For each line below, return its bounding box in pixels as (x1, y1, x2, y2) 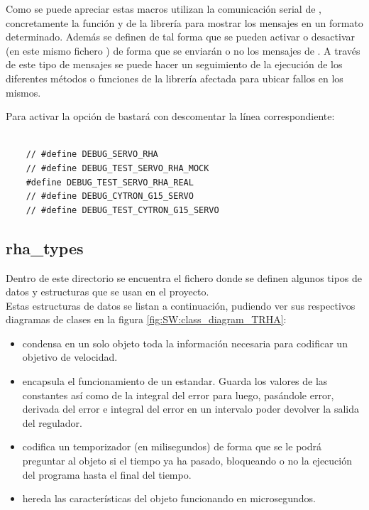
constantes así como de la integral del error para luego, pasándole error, (22, 387, 334, 402)
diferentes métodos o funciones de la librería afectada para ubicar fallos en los (6, 70, 343, 85)
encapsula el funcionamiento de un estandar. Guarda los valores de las (22, 374, 328, 389)
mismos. (6, 85, 41, 99)
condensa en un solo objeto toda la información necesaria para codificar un (22, 335, 348, 350)
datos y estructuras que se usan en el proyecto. (6, 284, 209, 299)
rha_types (6, 237, 84, 259)
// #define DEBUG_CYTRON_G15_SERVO (26, 191, 194, 202)
